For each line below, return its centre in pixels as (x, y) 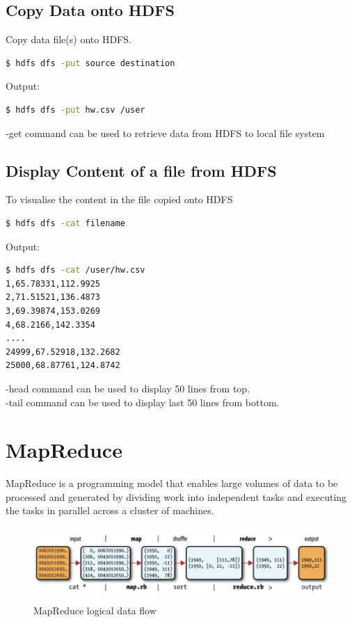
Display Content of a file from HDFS (141, 170)
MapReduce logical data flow (95, 611)
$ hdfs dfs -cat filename (65, 223)
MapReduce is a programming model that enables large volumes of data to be (172, 483)
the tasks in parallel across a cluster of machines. (110, 510)
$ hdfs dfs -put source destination (90, 63)
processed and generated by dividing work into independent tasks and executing (176, 496)
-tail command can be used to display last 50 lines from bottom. (143, 402)
